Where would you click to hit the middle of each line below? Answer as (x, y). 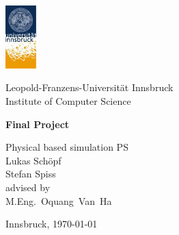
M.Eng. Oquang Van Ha (59, 200)
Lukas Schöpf (33, 160)
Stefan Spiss (31, 174)
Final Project (38, 124)
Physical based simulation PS (67, 147)
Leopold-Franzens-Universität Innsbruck (89, 87)
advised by (28, 187)
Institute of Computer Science (68, 101)
